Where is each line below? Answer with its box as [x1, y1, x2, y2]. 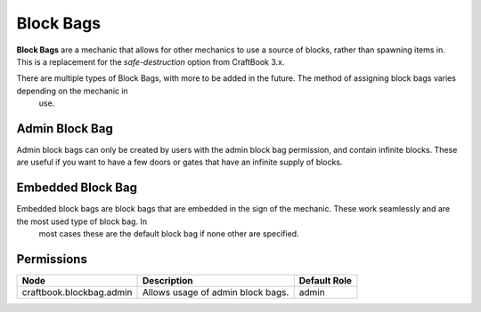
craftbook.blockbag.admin [21, 286, 133, 298]
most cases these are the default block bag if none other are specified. [38, 228, 299, 239]
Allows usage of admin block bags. [143, 286, 289, 298]
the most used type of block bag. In [16, 216, 147, 227]
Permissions [16, 252, 88, 267]
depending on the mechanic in [16, 85, 128, 96]
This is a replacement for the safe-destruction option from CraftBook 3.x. [16, 56, 285, 67]
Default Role [298, 275, 352, 286]
